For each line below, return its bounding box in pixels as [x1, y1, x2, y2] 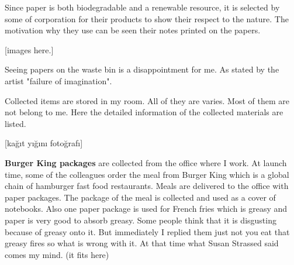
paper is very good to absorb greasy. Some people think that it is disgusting [5, 214, 276, 226]
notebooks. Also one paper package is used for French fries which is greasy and [5, 202, 288, 215]
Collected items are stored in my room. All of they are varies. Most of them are [5, 94, 289, 106]
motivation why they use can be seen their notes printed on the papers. [5, 24, 261, 36]
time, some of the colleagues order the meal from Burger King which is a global [5, 168, 289, 180]
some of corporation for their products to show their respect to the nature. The [5, 12, 289, 25]
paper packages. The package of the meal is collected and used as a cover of [5, 191, 276, 203]
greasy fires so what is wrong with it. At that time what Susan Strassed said [5, 237, 279, 249]
